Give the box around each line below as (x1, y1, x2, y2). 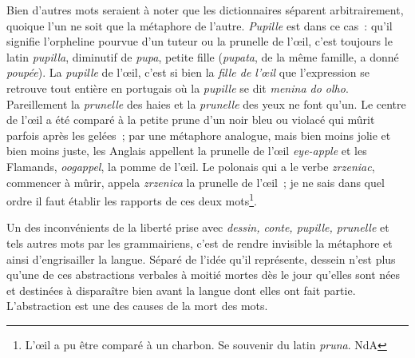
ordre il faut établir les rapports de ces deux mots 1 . (6, 190, 257, 209)
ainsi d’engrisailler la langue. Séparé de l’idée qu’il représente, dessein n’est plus (6, 250, 396, 267)
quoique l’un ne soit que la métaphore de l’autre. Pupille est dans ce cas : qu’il (6, 17, 393, 34)
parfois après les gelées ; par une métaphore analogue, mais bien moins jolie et (6, 126, 391, 143)
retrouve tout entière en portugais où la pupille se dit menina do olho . (6, 79, 349, 96)
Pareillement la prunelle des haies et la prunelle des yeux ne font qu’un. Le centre (6, 95, 406, 112)
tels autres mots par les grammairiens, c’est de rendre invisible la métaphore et (6, 234, 393, 251)
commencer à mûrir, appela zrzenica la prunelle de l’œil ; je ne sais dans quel (6, 173, 385, 190)
